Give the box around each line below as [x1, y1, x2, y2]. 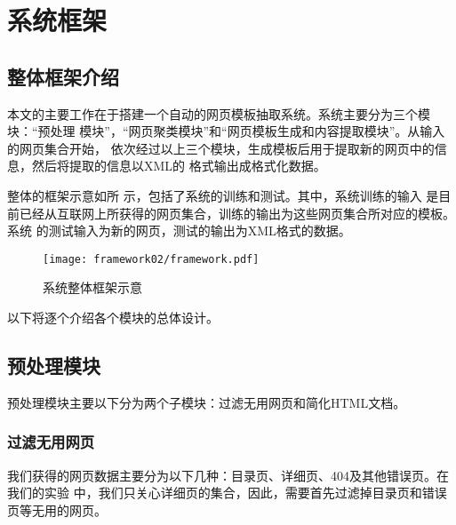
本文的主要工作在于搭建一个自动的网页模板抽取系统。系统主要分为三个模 [7, 104, 430, 123]
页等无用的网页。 [7, 500, 107, 519]
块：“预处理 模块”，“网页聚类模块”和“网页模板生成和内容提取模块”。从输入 [7, 122, 445, 140]
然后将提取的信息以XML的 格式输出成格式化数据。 [31, 156, 326, 175]
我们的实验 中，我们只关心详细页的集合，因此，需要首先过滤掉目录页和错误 [7, 483, 447, 502]
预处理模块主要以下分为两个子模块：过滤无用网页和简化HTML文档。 [7, 393, 406, 411]
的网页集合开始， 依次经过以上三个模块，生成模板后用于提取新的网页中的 [7, 139, 435, 157]
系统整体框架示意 [43, 278, 142, 297]
